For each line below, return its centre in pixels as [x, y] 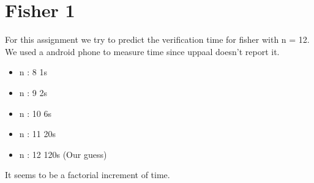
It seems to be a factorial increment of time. [88, 175]
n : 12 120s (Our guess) [63, 154]
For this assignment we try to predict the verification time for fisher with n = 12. [157, 39]
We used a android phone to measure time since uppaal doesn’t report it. [142, 51]
